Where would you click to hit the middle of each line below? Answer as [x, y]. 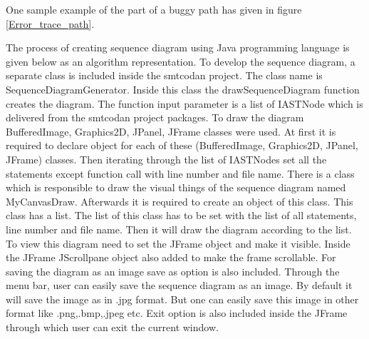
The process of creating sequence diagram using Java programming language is [178, 47]
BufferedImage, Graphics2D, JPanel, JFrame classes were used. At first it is [171, 131]
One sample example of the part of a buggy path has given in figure [154, 9]
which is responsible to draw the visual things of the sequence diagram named [176, 187]
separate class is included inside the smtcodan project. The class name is [164, 75]
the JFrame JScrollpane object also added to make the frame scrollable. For [171, 257]
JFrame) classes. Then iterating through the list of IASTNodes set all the [166, 159]
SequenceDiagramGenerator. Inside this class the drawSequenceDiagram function [183, 89]
